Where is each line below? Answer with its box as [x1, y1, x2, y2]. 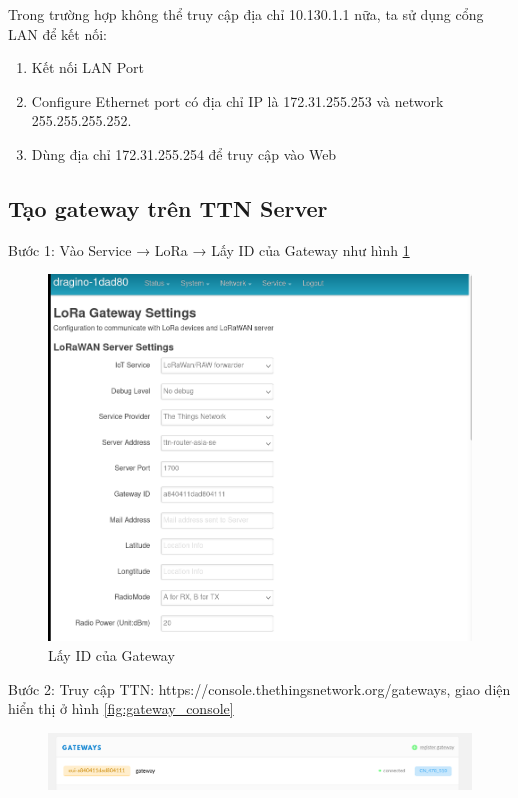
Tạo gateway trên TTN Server [8, 192, 328, 223]
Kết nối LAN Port [31, 57, 144, 78]
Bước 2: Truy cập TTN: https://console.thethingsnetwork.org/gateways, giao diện [8, 678, 511, 699]
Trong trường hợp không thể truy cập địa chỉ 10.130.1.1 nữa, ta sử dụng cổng [8, 4, 484, 24]
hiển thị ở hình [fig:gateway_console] [8, 698, 234, 719]
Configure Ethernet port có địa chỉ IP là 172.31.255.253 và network [31, 90, 444, 111]
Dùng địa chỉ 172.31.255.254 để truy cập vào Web [31, 143, 337, 164]
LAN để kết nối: [8, 23, 107, 44]
